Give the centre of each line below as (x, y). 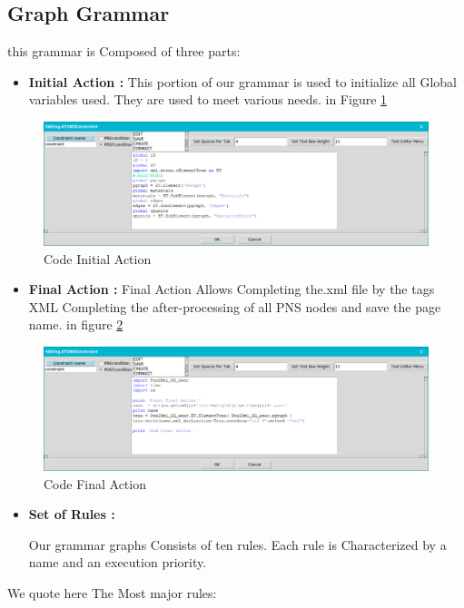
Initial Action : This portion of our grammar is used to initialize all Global (242, 81)
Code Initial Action (98, 258)
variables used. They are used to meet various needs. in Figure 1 (208, 99)
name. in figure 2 (76, 324)
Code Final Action (95, 483)
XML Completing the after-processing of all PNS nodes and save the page (235, 306)
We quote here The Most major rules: (112, 593)
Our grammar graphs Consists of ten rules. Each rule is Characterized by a (237, 544)
